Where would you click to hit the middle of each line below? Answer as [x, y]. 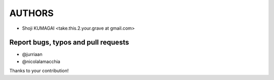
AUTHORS [31, 13]
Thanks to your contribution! [39, 71]
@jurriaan [32, 54]
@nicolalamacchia [41, 61]
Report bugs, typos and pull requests [69, 43]
